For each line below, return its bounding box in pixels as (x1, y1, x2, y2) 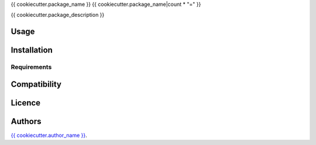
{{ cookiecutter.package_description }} (11, 12, 105, 19)
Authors (11, 116, 42, 126)
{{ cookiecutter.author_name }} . (11, 132, 87, 139)
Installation (11, 45, 53, 55)
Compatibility (11, 79, 61, 89)
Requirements (11, 63, 52, 71)
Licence (11, 98, 41, 108)
